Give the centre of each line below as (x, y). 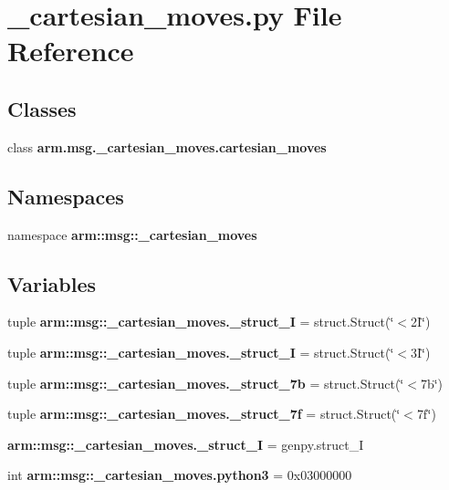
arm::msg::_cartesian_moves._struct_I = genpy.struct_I (186, 444)
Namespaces (66, 196)
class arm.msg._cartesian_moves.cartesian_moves (167, 146)
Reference (71, 51)
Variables (52, 283)
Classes (42, 108)
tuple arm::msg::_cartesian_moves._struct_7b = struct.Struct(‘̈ (206, 383)
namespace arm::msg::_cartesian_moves (132, 234)
